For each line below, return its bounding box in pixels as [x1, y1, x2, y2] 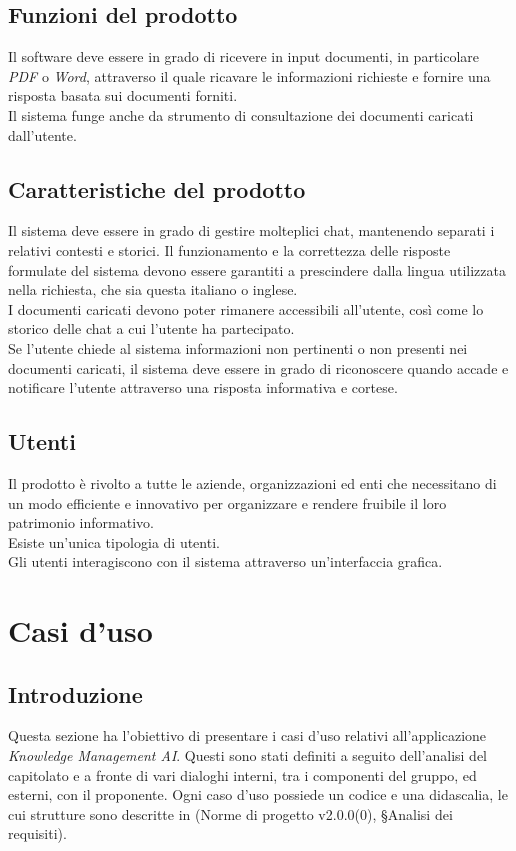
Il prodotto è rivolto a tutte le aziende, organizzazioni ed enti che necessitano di [8, 472, 497, 493]
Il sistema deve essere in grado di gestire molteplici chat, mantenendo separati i [8, 220, 495, 241]
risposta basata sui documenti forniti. [8, 85, 238, 106]
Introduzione [8, 678, 143, 709]
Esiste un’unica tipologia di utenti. [8, 531, 220, 552]
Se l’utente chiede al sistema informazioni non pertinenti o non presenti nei [8, 337, 468, 358]
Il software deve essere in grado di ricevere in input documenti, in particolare [8, 46, 480, 67]
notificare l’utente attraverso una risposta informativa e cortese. [8, 377, 398, 398]
